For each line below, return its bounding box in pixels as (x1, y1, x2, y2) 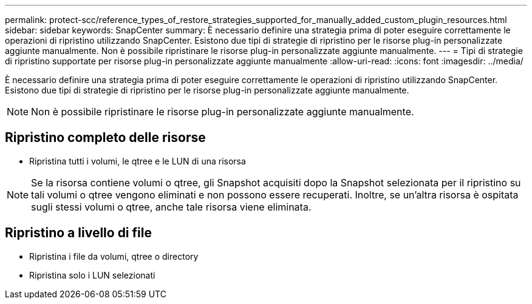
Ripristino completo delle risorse (5, 130, 206, 146)
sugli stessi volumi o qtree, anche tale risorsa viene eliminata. (31, 200, 312, 213)
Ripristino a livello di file (5, 225, 152, 241)
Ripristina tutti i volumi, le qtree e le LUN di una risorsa (29, 155, 246, 166)
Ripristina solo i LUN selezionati (29, 269, 155, 280)
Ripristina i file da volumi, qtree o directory (29, 251, 199, 262)
